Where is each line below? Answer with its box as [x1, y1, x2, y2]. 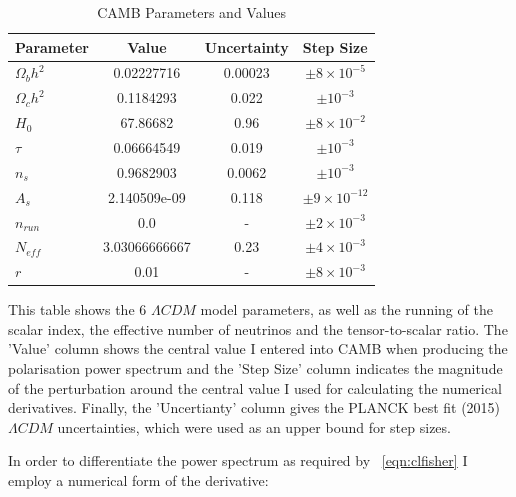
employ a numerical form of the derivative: [8, 470, 269, 491]
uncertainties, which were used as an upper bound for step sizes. [57, 416, 451, 437]
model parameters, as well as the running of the [200, 299, 493, 320]
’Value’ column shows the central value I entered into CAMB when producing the [8, 338, 508, 359]
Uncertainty [204, 36, 289, 57]
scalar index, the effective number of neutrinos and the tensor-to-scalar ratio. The [8, 318, 508, 339]
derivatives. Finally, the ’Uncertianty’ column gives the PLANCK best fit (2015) [8, 397, 501, 418]
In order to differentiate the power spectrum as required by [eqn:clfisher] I [8, 450, 468, 471]
